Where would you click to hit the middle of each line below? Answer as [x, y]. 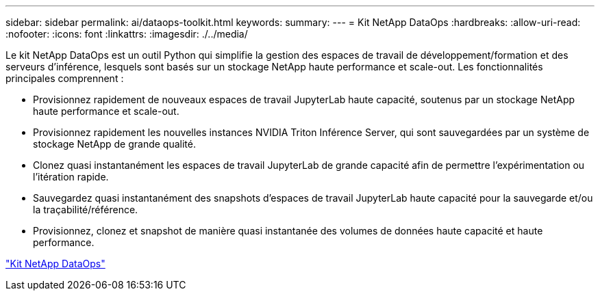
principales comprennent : [65, 78]
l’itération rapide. [71, 177]
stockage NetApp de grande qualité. [114, 144]
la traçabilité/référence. [86, 210]
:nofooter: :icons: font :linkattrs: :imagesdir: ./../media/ [127, 34]
